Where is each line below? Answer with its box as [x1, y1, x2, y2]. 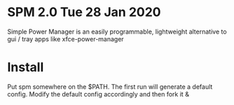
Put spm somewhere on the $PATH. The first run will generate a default [7, 82, 213, 91]
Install [7, 59, 44, 76]
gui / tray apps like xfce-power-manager [7, 34, 124, 43]
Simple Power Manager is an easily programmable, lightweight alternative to [7, 27, 227, 36]
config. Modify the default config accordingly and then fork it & [7, 90, 189, 98]
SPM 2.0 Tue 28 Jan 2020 [7, 4, 161, 20]
